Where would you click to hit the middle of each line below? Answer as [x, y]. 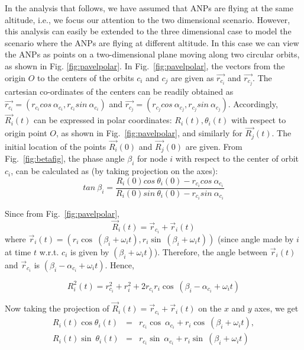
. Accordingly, [253, 104]
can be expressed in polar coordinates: [103, 120]
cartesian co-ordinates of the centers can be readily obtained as [119, 91]
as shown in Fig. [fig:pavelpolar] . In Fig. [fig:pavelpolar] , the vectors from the [145, 65]
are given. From [214, 146]
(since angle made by [256, 238]
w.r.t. [49, 251]
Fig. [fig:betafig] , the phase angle [65, 158]
